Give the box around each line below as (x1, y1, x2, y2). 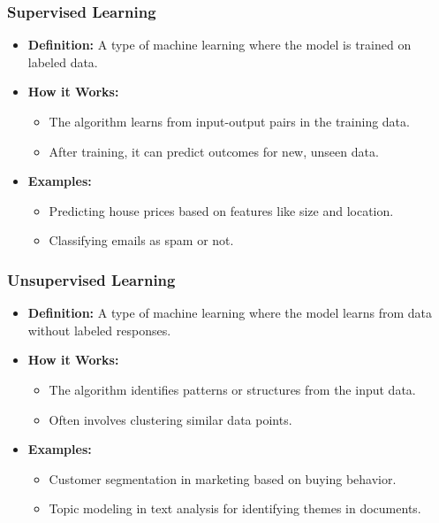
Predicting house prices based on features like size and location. (49, 201, 394, 219)
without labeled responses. (27, 320, 171, 339)
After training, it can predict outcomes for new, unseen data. (49, 142, 379, 160)
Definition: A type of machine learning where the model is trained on (27, 35, 412, 54)
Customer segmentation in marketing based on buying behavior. (49, 469, 397, 488)
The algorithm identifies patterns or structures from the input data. (49, 380, 416, 398)
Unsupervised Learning (7, 268, 176, 290)
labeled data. (27, 52, 98, 71)
